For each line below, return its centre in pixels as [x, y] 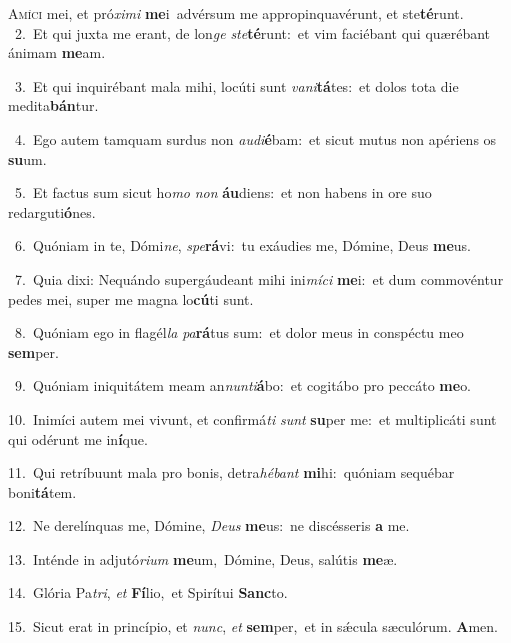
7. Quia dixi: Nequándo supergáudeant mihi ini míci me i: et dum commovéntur [259, 278]
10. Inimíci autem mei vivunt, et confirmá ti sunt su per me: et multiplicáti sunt [252, 418]
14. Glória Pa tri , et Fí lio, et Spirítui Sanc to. [148, 592]
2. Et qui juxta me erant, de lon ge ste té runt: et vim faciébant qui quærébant [252, 32]
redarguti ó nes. [52, 211]
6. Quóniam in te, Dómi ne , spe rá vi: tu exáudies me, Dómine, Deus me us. [242, 245]
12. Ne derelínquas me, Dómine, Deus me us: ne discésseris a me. [209, 525]
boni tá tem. [42, 491]
